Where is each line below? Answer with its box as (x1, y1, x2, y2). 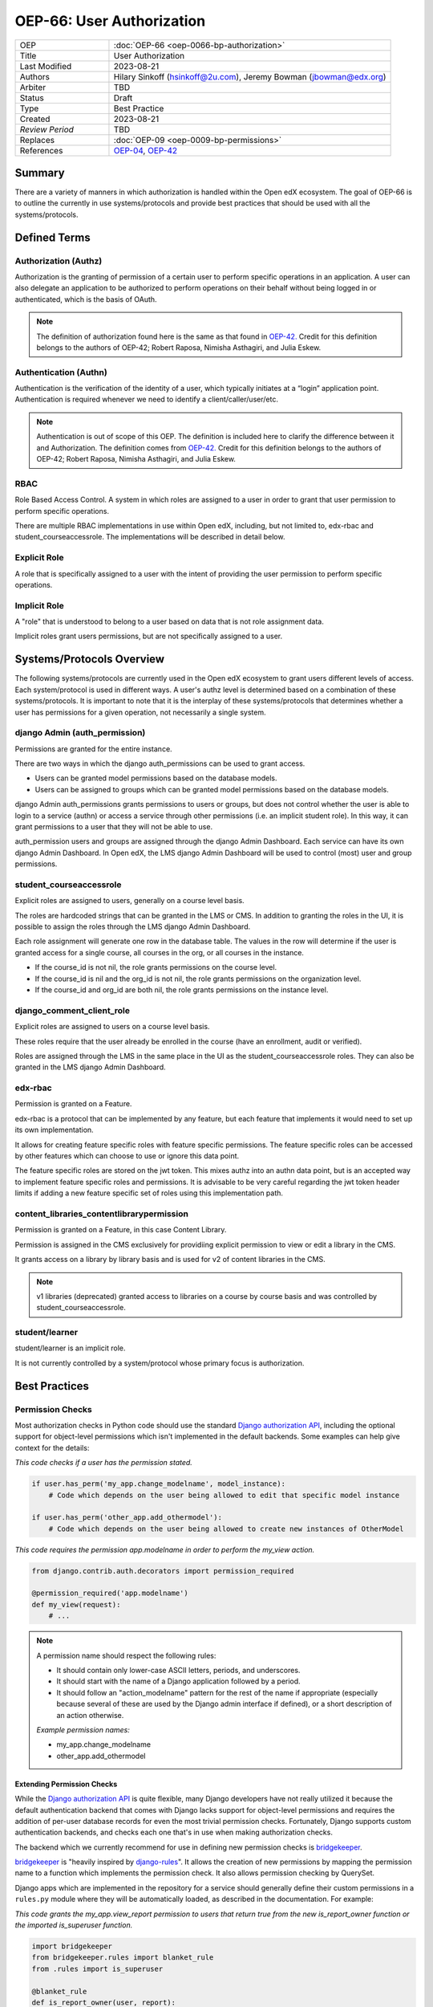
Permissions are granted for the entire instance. (14, 743, 172, 754)
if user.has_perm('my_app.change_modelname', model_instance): (31, 1480, 286, 1488)
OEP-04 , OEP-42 (113, 145, 178, 156)
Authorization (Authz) (14, 255, 103, 267)
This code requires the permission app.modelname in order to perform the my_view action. (14, 1545, 315, 1554)
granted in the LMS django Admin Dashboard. (14, 1062, 166, 1072)
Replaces (19, 134, 55, 145)
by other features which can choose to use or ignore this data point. (14, 1151, 240, 1161)
